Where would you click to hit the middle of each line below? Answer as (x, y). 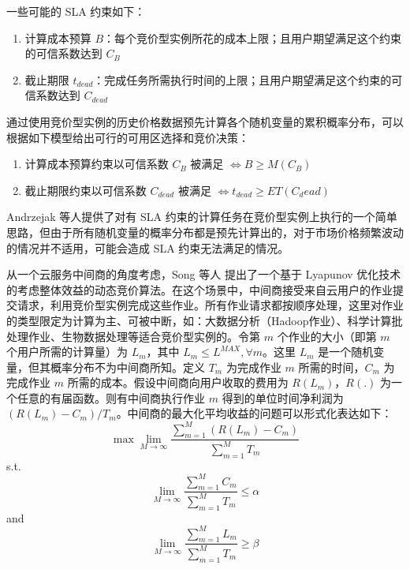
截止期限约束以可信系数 (86, 190)
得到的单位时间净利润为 (283, 397)
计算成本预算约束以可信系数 (97, 164)
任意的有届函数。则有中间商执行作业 (111, 397)
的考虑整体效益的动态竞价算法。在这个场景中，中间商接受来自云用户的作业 (199, 289)
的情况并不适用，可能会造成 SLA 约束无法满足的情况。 (148, 247)
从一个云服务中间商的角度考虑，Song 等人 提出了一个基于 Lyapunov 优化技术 (204, 274)
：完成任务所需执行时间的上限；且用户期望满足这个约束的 (242, 79)
